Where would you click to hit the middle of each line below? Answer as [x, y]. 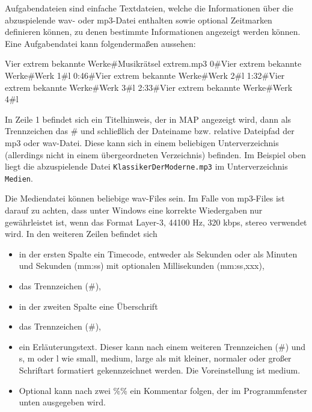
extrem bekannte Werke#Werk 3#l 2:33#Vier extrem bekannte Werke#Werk [149, 87]
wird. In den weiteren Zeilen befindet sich [81, 234]
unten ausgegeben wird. [62, 402]
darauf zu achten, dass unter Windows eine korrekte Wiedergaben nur [134, 210]
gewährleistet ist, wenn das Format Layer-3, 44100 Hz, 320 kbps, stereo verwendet [156, 222]
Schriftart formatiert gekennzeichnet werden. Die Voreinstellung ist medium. [160, 370]
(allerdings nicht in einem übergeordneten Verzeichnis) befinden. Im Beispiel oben [155, 154]
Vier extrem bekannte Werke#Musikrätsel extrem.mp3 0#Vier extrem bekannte [153, 63]
